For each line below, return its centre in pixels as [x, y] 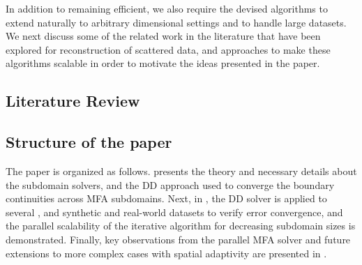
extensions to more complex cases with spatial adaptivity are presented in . [166, 253]
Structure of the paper [89, 142]
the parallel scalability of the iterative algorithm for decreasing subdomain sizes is [181, 226]
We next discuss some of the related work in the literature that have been [163, 36]
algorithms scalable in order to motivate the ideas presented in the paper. [163, 63]
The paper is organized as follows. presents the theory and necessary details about [181, 171]
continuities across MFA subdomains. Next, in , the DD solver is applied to [166, 198]
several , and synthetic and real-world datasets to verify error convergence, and [174, 212]
